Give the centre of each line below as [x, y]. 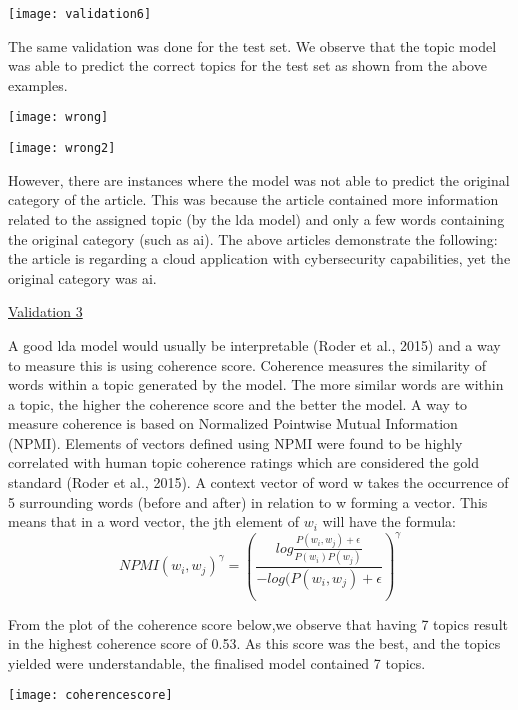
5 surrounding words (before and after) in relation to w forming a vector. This [248, 501]
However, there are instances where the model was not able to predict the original [259, 179]
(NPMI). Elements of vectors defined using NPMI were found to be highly [235, 442]
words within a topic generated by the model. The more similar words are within [256, 384]
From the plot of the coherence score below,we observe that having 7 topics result [258, 623]
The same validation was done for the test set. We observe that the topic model [252, 45]
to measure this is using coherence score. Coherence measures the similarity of [247, 364]
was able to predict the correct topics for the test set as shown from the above [247, 65]
